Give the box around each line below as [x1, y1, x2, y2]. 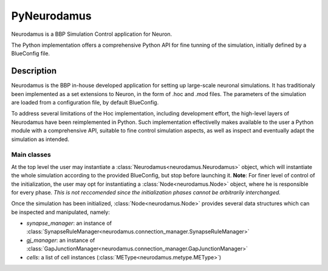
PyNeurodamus [11, 9, 92, 22]
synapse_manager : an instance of [26, 219, 112, 227]
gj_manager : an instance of [26, 236, 95, 244]
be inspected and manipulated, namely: [11, 208, 111, 216]
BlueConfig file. [11, 50, 50, 57]
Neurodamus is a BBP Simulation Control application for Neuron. [11, 30, 173, 38]
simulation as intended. [11, 135, 70, 143]
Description [11, 66, 57, 76]
